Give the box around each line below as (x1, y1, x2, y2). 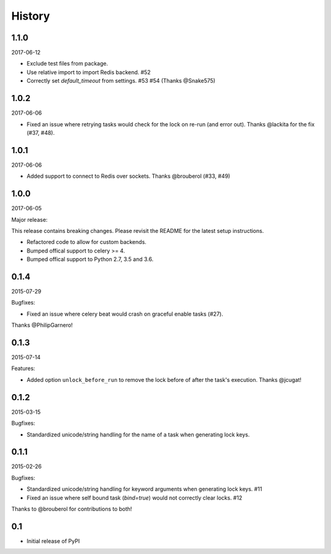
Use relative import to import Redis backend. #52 (26, 68, 151, 76)
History (11, 9, 50, 23)
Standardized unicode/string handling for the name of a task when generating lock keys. (26, 431, 250, 438)
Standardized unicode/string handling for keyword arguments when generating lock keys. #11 (26, 485, 262, 493)
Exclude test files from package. (26, 60, 108, 67)
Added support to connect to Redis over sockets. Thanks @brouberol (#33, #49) (26, 172, 230, 180)
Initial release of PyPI (26, 537, 80, 545)
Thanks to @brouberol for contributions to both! (11, 506, 132, 512)
